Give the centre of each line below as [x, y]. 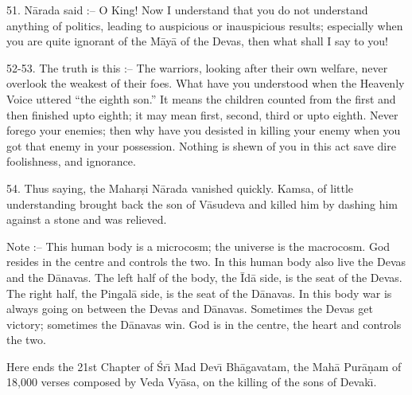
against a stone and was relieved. [87, 219]
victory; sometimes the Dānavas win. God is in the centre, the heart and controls [204, 324]
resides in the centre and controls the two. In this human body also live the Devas [206, 262]
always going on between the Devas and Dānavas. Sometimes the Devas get [190, 309]
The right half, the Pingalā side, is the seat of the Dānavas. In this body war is [199, 293]
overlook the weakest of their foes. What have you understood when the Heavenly [206, 83]
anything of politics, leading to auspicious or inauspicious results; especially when [205, 25]
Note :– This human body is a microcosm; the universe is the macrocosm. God [198, 246]
